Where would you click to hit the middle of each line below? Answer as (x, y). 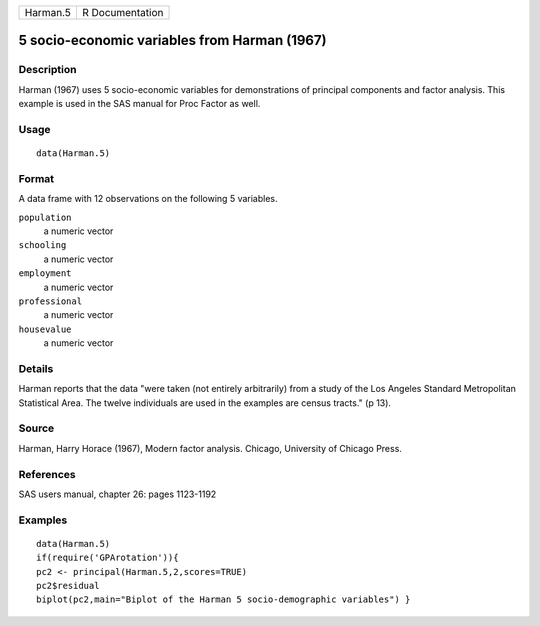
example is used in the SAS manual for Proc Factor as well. (139, 104)
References (47, 474)
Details (36, 368)
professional (50, 301)
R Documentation (122, 12)
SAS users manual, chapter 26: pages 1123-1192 (117, 494)
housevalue (45, 329)
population (45, 217)
